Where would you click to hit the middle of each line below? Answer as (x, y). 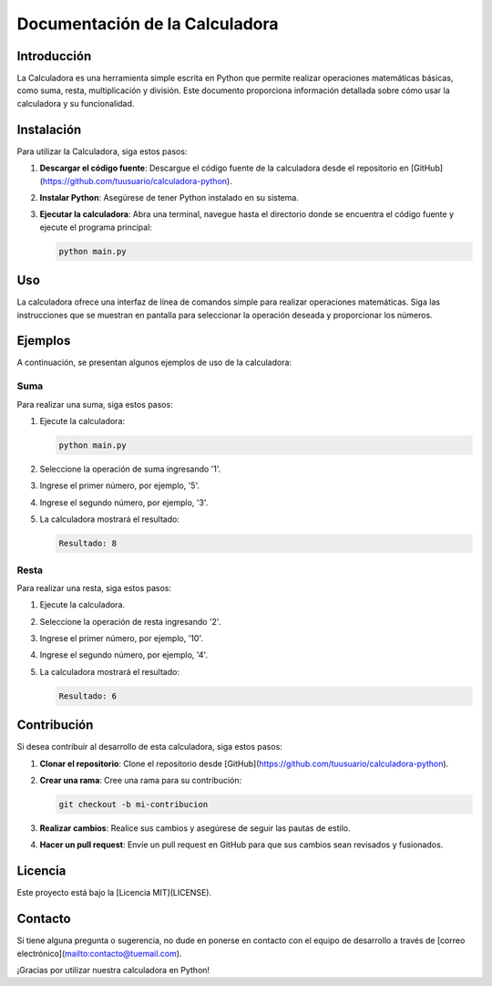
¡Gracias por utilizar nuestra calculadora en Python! (113, 970)
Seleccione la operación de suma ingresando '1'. (130, 469)
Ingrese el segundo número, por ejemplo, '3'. (124, 503)
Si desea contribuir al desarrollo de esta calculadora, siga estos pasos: (149, 747)
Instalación (49, 129)
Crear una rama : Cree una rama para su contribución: (141, 781)
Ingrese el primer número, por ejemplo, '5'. (120, 486)
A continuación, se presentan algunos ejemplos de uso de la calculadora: (154, 363)
